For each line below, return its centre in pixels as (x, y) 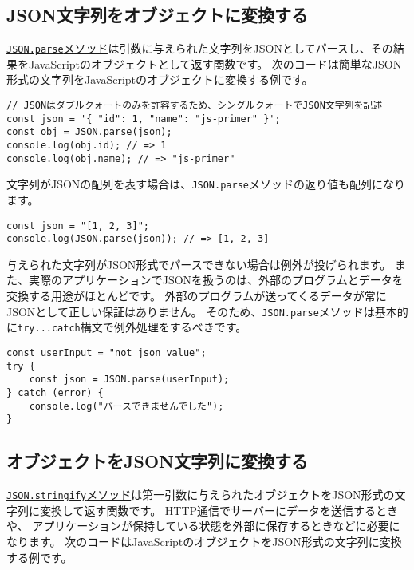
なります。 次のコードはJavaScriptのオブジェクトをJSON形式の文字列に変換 (204, 541)
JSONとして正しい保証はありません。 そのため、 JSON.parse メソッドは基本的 (207, 311)
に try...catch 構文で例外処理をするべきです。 (127, 327)
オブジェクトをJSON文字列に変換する (157, 461)
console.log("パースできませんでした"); (126, 406)
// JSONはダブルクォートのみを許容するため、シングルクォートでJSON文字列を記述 (195, 106)
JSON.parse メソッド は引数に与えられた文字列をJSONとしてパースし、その (200, 48)
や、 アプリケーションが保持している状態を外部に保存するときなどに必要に (203, 526)
